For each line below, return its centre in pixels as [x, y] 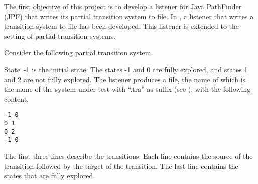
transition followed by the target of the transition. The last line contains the [121, 166]
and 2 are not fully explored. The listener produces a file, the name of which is [125, 79]
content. [16, 99]
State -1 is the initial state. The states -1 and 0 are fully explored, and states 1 [126, 69]
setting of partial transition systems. [60, 36]
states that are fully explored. [50, 176]
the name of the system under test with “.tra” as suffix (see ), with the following [127, 89]
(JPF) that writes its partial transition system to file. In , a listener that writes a [129, 16]
